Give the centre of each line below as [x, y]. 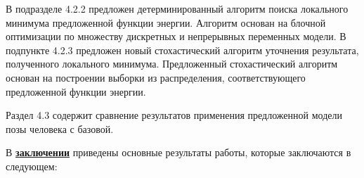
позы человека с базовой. [60, 128]
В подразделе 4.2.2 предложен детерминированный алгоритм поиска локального [177, 8]
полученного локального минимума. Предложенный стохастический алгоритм [172, 64]
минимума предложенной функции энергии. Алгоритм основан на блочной [166, 22]
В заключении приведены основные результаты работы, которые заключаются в [178, 152]
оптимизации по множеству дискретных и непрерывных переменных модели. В [176, 36]
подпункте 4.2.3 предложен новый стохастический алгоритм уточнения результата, [182, 50]
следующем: [32, 166]
